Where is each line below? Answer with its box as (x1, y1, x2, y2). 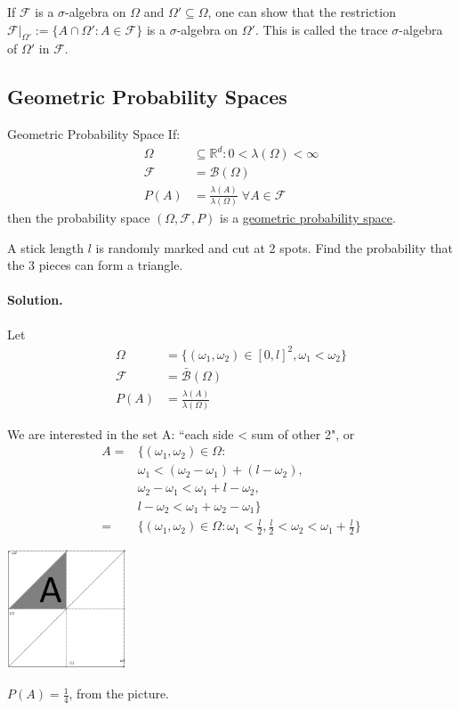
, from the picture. (69, 684, 170, 703)
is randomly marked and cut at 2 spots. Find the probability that (95, 238, 454, 257)
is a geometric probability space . (220, 208, 396, 226)
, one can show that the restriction (207, 3, 396, 20)
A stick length (7, 238, 85, 257)
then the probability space (7, 208, 150, 226)
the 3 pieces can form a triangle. (7, 256, 183, 274)
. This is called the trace (254, 20, 388, 38)
